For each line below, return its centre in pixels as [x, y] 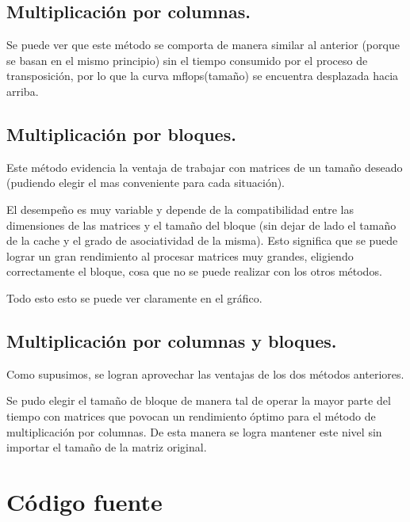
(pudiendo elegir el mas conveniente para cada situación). [146, 183]
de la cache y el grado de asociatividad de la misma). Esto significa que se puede [202, 240]
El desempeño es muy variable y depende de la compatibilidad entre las [180, 209]
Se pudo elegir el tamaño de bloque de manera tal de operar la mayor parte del [199, 400]
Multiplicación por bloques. [121, 133]
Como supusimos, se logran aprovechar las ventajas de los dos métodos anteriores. [205, 373]
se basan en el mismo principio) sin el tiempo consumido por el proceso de [187, 60]
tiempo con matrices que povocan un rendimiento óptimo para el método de [191, 415]
